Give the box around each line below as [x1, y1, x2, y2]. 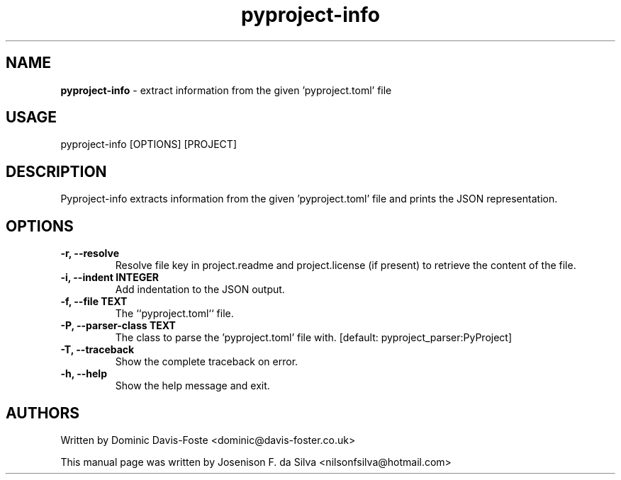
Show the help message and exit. [115, 379, 270, 392]
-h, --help [60, 367, 107, 380]
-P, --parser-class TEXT [60, 319, 176, 332]
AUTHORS [6, 404, 80, 422]
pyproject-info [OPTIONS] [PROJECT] [60, 138, 237, 151]
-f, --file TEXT [60, 295, 128, 308]
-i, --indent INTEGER [60, 271, 159, 284]
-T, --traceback [60, 343, 135, 356]
